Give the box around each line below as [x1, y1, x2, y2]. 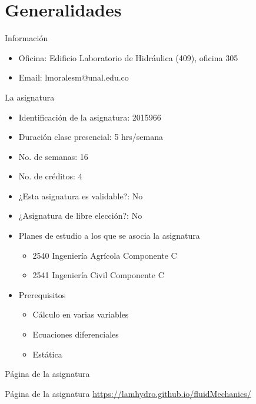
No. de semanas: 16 [18, 150, 88, 162]
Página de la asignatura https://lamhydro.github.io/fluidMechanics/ [5, 387, 251, 399]
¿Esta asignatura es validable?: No [18, 189, 143, 202]
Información [5, 32, 48, 44]
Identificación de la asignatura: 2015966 [18, 111, 161, 123]
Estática [32, 348, 62, 360]
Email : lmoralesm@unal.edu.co [18, 71, 129, 84]
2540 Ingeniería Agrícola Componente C [32, 249, 177, 261]
